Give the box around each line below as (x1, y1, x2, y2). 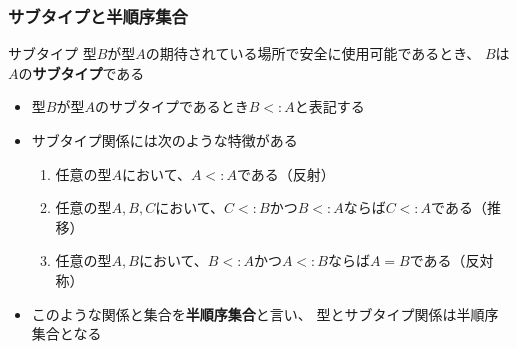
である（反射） (236, 163, 335, 184)
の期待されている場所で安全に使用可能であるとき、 (145, 43, 481, 64)
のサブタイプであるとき (94, 96, 249, 117)
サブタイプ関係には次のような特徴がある (31, 130, 298, 150)
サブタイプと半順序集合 (8, 3, 188, 28)
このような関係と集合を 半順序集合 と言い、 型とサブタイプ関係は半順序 (31, 303, 499, 324)
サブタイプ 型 (8, 43, 97, 64)
